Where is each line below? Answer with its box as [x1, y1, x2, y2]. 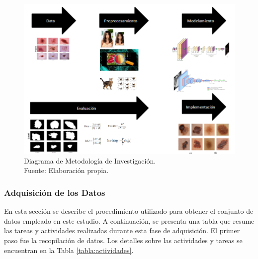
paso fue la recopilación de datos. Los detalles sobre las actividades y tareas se [4, 235, 243, 245]
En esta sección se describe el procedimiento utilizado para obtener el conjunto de [4, 206, 254, 216]
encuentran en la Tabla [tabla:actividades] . [4, 245, 134, 255]
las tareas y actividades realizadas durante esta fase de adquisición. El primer [4, 225, 240, 236]
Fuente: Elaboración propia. [24, 165, 109, 175]
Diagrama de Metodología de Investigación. [24, 155, 156, 166]
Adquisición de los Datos [4, 186, 105, 198]
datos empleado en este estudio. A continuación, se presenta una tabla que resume [4, 215, 255, 226]
